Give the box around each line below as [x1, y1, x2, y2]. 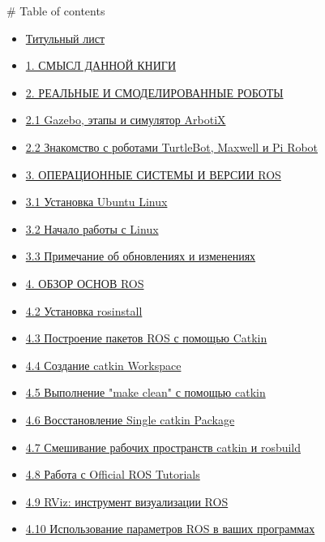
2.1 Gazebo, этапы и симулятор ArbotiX [25, 111, 226, 128]
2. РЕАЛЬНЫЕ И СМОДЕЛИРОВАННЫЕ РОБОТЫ [25, 84, 284, 101]
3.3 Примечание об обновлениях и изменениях [25, 247, 256, 265]
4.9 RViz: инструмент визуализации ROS [25, 493, 229, 510]
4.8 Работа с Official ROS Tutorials [25, 466, 200, 483]
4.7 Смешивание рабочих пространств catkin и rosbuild [25, 438, 301, 455]
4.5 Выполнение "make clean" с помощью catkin [25, 384, 266, 401]
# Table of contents [6, 2, 105, 19]
